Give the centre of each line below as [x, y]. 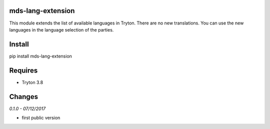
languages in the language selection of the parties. [61, 29]
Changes [24, 97]
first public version [41, 118]
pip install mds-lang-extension [41, 56]
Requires [23, 70]
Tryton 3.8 [32, 82]
